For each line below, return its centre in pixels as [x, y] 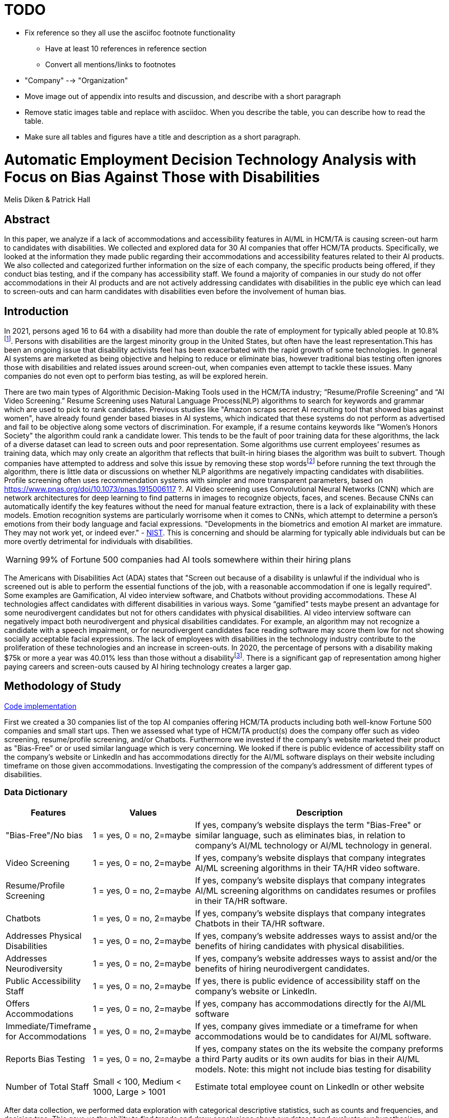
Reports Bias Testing [45, 1059]
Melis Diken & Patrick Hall [47, 200]
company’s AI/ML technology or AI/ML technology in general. [314, 845]
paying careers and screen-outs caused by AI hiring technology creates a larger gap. [148, 666]
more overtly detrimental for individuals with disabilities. [99, 542]
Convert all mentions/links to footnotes [111, 64]
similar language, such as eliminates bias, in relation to [300, 835]
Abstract [27, 219]
